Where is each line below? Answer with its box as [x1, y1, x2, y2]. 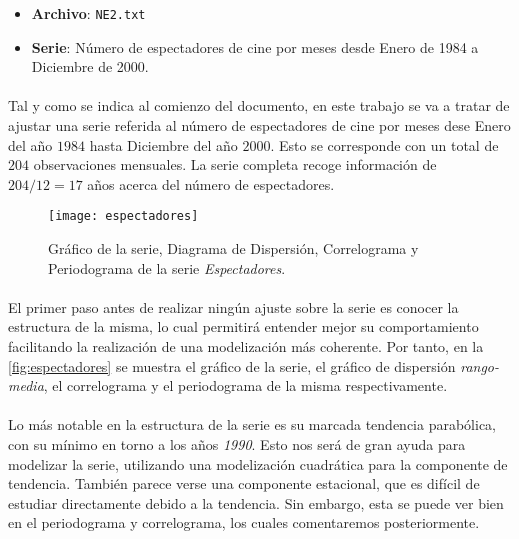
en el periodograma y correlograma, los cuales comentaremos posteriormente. [8, 512, 480, 533]
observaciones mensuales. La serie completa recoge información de [33, 154, 437, 175]
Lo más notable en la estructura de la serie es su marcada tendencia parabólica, [8, 414, 497, 435]
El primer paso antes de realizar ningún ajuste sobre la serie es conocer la [8, 296, 459, 317]
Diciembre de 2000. [31, 56, 149, 77]
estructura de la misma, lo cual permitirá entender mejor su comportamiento [8, 316, 479, 337]
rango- [460, 355, 500, 376]
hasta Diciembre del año [89, 134, 238, 155]
